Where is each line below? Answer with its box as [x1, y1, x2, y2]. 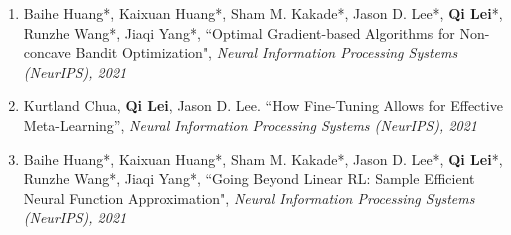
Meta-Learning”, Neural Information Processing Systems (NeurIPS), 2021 [23, 114, 478, 135]
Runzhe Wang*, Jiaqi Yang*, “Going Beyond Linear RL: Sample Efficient [23, 168, 475, 189]
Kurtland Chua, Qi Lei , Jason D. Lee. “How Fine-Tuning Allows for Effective [23, 95, 503, 116]
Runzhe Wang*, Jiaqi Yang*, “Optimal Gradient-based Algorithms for [23, 22, 455, 43]
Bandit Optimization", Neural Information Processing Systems [75, 42, 458, 63]
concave [23, 42, 71, 63]
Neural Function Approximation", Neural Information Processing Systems [23, 187, 475, 208]
